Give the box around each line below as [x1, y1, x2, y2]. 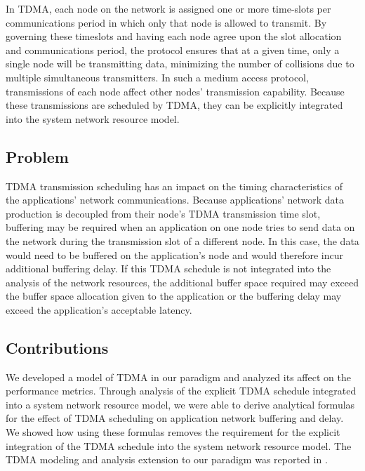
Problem [6, 145, 69, 167]
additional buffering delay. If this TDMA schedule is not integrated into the [6, 261, 331, 276]
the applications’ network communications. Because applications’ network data [6, 192, 345, 207]
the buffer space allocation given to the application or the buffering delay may [6, 288, 342, 303]
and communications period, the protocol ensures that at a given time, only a [6, 42, 340, 57]
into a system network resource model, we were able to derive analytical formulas [6, 397, 355, 411]
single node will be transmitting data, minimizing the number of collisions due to [6, 56, 354, 71]
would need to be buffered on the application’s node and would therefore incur [6, 247, 343, 262]
